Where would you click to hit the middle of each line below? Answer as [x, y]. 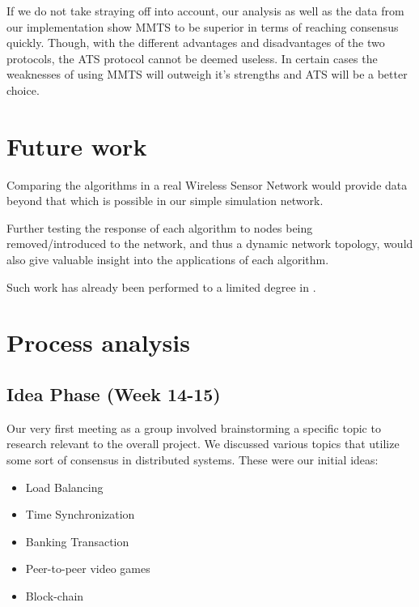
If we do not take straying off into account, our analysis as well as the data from [205, 11]
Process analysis [98, 342]
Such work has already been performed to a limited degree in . [161, 286]
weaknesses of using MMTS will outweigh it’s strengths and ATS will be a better [207, 74]
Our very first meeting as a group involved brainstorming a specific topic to [194, 427]
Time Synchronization [80, 514]
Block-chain [55, 595]
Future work [77, 145]
